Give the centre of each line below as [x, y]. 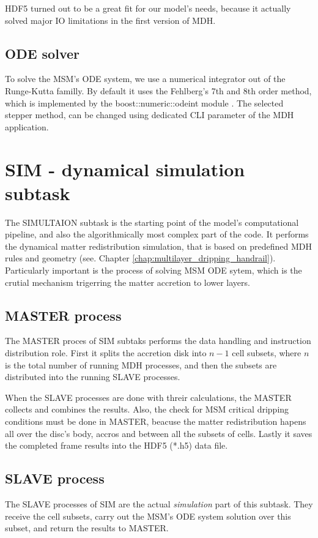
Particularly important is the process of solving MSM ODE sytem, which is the [153, 270]
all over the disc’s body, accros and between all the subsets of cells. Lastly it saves [159, 433]
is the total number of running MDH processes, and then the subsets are [141, 364]
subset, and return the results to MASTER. [87, 528]
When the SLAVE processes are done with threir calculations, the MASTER [148, 397]
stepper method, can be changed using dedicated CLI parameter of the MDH [150, 115]
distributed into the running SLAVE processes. [93, 377]
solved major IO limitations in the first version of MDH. [110, 20]
